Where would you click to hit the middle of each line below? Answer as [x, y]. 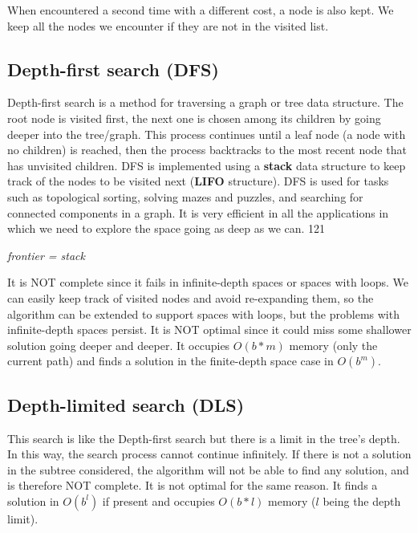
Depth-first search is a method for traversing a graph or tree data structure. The [205, 102]
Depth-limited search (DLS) [126, 404]
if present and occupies [158, 500]
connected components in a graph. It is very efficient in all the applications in [198, 212]
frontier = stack [46, 255]
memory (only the [333, 345]
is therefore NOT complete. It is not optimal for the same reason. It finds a [193, 485]
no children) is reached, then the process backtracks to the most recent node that [207, 150]
